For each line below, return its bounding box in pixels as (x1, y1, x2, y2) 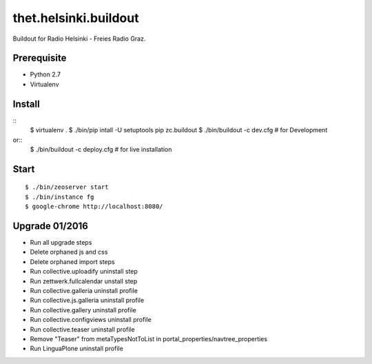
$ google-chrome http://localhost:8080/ (25, 203, 163, 210)
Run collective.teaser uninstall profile (30, 325, 135, 334)
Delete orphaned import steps (30, 257, 115, 265)
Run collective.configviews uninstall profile (30, 316, 152, 324)
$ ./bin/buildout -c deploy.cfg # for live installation (30, 145, 172, 153)
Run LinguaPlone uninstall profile (30, 345, 123, 353)
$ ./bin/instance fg (25, 193, 94, 201)
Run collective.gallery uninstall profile (30, 305, 137, 314)
